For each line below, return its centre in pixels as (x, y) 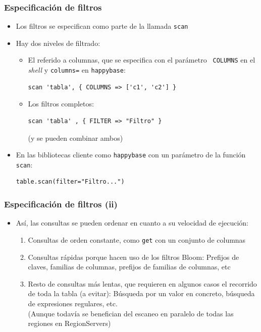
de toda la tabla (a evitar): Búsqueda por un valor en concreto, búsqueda (141, 293)
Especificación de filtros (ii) (61, 204)
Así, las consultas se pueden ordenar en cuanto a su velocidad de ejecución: (132, 223)
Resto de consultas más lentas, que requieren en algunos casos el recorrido (142, 283)
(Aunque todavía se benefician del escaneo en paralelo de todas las (131, 313)
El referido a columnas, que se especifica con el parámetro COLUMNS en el (142, 60)
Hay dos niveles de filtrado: (58, 43)
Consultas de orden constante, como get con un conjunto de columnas (137, 239)
